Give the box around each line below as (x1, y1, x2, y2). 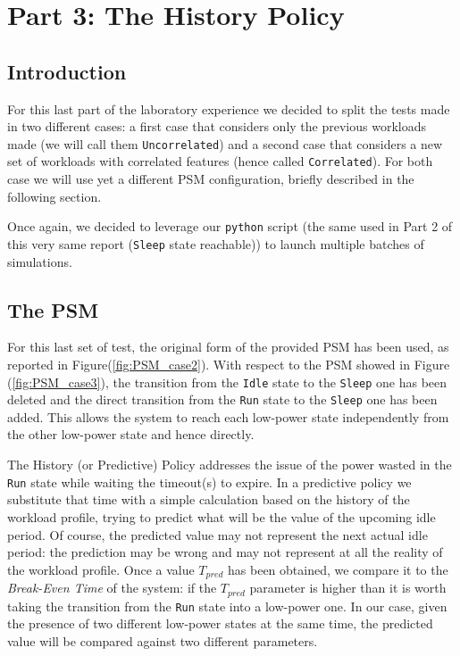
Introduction (7, 57, 127, 85)
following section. (7, 187, 102, 205)
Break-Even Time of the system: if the (7, 578, 217, 597)
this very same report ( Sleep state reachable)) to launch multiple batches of (7, 234, 424, 253)
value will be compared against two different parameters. (7, 631, 318, 650)
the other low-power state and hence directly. (7, 425, 255, 444)
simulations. (7, 252, 72, 270)
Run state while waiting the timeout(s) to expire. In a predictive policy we (7, 472, 412, 491)
